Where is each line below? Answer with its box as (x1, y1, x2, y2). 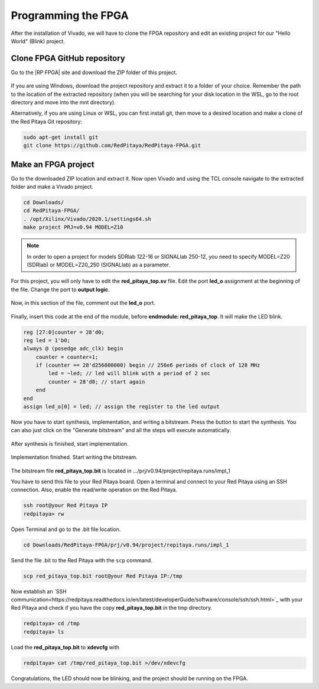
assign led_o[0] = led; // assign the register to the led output (23, 403, 220, 410)
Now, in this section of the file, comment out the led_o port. (11, 300, 156, 307)
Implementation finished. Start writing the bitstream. (11, 453, 138, 461)
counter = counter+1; (35, 353, 99, 360)
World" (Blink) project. (11, 37, 65, 44)
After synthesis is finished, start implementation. (11, 440, 129, 447)
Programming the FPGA (11, 9, 129, 22)
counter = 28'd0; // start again (48, 378, 145, 385)
